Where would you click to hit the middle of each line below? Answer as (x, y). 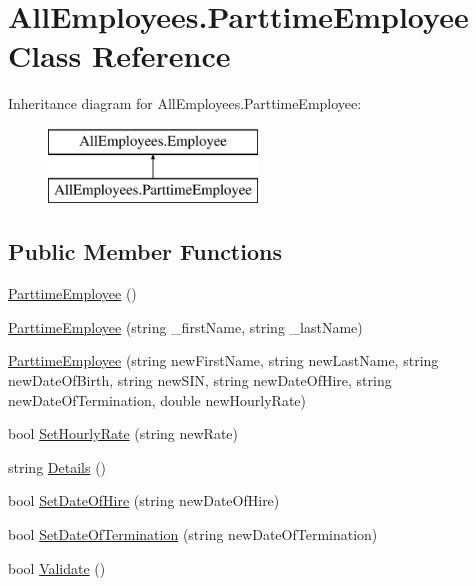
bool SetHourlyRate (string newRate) (123, 433)
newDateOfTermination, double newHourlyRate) (157, 399)
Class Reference (119, 55)
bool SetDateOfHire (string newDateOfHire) (144, 500)
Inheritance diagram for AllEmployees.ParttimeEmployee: (185, 103)
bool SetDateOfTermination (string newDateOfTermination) (193, 534)
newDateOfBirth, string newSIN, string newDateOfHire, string (200, 380)
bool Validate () (57, 567)
